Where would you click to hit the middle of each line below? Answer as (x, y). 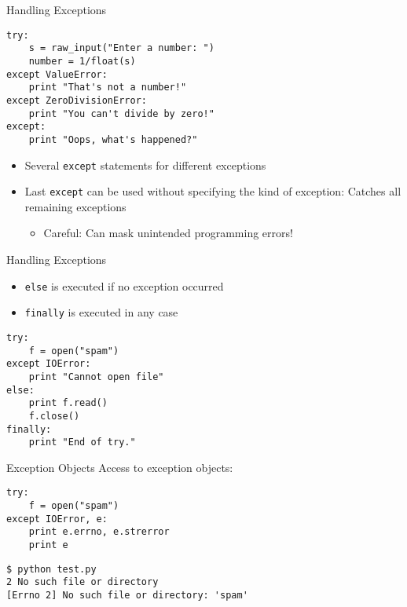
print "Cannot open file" (96, 377)
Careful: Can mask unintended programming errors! (168, 233)
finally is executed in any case (101, 312)
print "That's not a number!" (108, 88)
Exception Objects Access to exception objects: (120, 467)
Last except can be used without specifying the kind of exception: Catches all (213, 191)
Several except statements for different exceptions (145, 165)
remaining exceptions (75, 206)
